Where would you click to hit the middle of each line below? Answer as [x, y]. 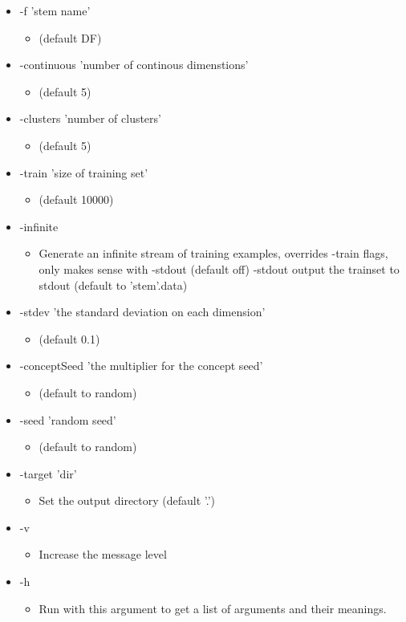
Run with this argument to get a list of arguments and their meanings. [213, 608]
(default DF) [70, 37]
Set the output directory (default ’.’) [127, 500]
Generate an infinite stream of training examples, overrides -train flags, [213, 253]
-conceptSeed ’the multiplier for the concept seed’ [141, 366]
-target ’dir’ [48, 473]
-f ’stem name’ [55, 10]
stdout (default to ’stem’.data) [113, 285]
